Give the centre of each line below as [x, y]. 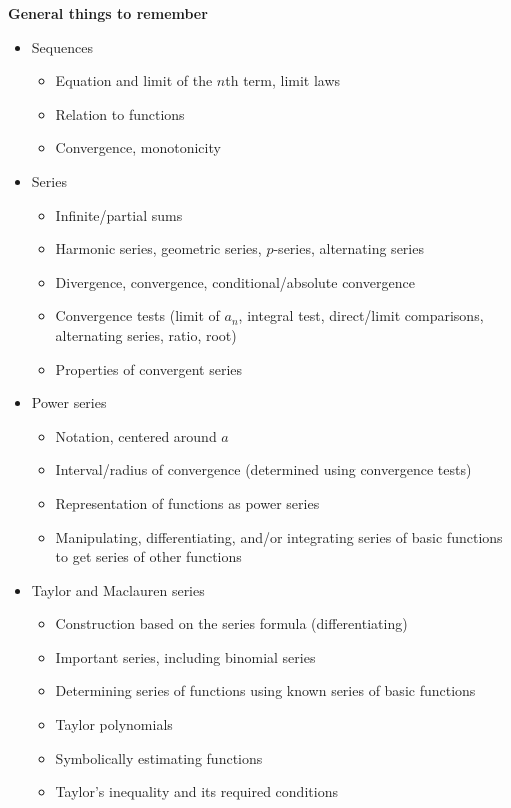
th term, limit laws [283, 80]
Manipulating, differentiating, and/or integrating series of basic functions [279, 536]
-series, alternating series [348, 248]
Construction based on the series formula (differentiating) [231, 623]
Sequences [62, 46]
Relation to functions [120, 113]
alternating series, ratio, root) [146, 334]
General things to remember [108, 13]
